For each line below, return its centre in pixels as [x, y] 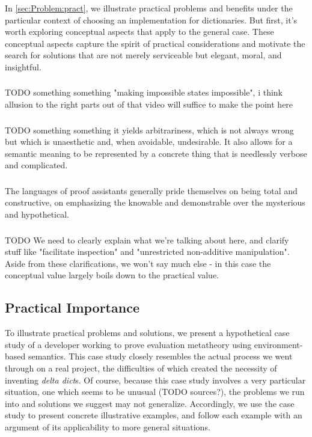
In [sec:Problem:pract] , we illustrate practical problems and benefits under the [149, 8]
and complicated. [36, 165]
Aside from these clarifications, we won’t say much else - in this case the [138, 263]
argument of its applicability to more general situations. [108, 426]
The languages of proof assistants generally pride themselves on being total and [151, 190]
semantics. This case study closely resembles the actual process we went [160, 356]
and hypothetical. [37, 214]
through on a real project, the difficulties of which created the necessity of [141, 368]
